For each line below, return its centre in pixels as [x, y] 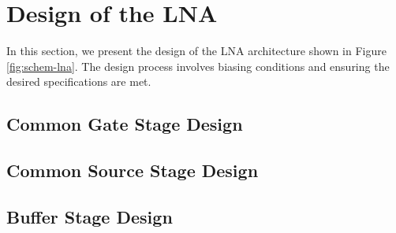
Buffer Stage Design [90, 216]
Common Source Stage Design [133, 170]
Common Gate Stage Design [125, 124]
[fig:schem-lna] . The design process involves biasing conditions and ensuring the [198, 66]
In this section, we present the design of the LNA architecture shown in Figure [196, 51]
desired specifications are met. [79, 81]
